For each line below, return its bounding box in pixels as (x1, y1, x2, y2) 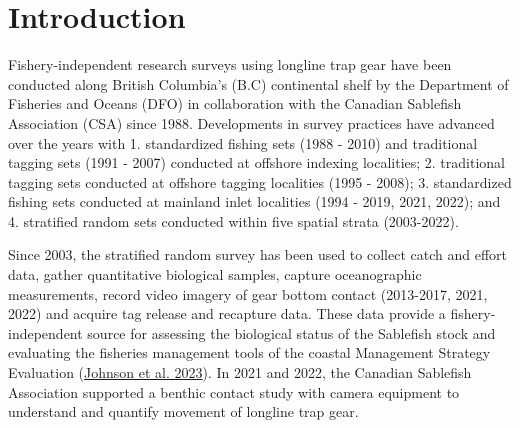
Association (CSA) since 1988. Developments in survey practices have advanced (8, 112, 495, 133)
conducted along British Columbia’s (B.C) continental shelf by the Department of (8, 73, 509, 94)
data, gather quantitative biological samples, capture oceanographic (8, 264, 422, 285)
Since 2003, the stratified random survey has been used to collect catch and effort (8, 244, 507, 265)
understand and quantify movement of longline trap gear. (8, 401, 359, 422)
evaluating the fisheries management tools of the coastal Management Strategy (8, 342, 491, 363)
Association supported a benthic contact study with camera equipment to (8, 381, 460, 402)
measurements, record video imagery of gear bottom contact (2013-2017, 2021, (8, 283, 488, 304)
